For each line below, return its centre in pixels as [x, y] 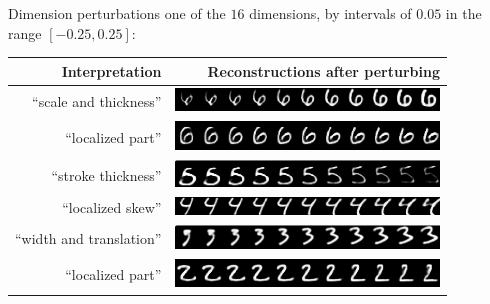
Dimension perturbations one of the [117, 13]
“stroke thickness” [106, 174]
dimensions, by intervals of [330, 13]
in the [463, 13]
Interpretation [111, 70]
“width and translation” [88, 238]
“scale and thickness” [97, 100]
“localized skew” [112, 207]
